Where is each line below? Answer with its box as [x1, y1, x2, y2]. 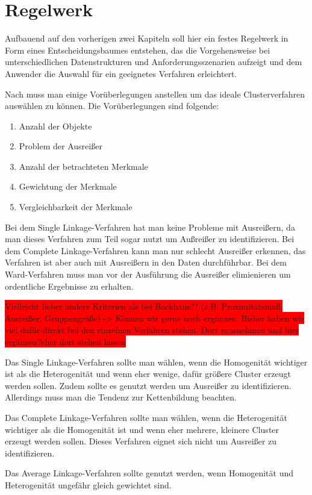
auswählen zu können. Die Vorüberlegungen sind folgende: [5, 99, 219, 112]
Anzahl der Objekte [19, 119, 92, 132]
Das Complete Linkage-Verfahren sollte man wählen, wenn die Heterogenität [5, 411, 287, 423]
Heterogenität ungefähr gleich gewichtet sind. [5, 478, 172, 491]
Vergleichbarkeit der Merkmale [19, 201, 133, 213]
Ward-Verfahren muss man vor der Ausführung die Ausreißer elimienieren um [5, 268, 291, 281]
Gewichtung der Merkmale [19, 180, 117, 193]
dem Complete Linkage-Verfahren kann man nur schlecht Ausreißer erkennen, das [5, 244, 306, 257]
